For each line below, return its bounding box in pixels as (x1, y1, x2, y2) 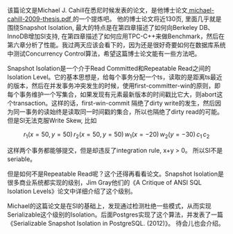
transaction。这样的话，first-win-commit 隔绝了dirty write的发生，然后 (12, 99, 216, 107)
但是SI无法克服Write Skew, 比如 (7, 117, 97, 124)
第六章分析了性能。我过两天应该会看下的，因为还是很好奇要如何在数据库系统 (7, 41, 226, 49)
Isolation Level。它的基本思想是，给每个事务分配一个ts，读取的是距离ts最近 (7, 73, 223, 81)
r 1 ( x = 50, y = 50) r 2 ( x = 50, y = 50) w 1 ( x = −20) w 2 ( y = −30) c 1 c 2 (23, 131, 210, 140)
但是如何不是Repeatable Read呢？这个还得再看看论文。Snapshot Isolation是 (7, 169, 224, 178)
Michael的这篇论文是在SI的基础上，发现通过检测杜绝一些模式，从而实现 (7, 201, 212, 210)
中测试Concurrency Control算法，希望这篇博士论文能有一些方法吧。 (7, 49, 201, 58)
